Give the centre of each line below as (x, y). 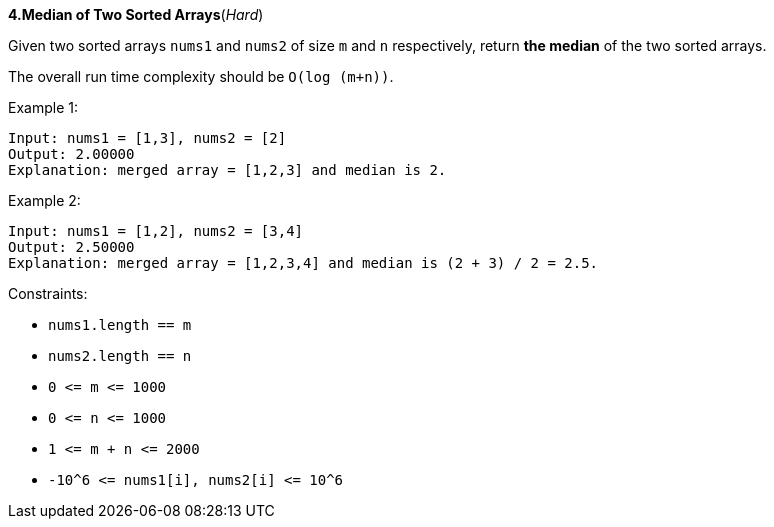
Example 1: (43, 107)
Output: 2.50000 (71, 247)
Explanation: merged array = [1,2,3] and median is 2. (227, 170)
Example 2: (44, 200)
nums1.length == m (120, 325)
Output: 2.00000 (71, 154)
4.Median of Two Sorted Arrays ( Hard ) (136, 14)
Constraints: (48, 293)
